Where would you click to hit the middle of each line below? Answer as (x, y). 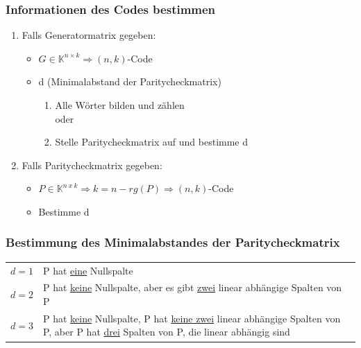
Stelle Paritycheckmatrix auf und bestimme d (152, 142)
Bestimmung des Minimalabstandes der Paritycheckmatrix (173, 242)
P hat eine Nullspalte (88, 270)
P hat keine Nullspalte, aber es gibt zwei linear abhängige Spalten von (192, 287)
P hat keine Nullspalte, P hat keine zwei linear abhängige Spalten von (192, 318)
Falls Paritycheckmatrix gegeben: (92, 165)
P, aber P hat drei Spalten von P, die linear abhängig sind (166, 332)
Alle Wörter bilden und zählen (120, 105)
